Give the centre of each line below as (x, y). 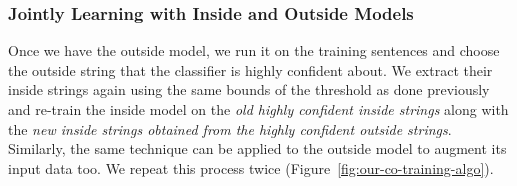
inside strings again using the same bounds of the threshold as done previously (249, 89)
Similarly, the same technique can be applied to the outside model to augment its (257, 148)
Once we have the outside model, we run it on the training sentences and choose (254, 50)
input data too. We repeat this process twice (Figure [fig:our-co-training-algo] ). (251, 167)
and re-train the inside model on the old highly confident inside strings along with (258, 109)
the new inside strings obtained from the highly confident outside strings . (230, 128)
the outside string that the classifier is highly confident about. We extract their (250, 69)
